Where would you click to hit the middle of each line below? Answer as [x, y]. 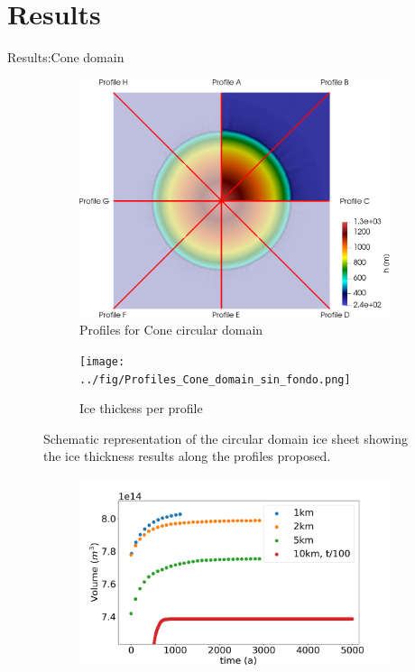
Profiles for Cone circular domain [171, 330]
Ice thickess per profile [141, 408]
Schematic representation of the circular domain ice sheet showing [226, 438]
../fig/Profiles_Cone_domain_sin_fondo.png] [215, 379]
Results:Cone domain [66, 57]
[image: [102, 361]
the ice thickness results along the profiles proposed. [187, 456]
